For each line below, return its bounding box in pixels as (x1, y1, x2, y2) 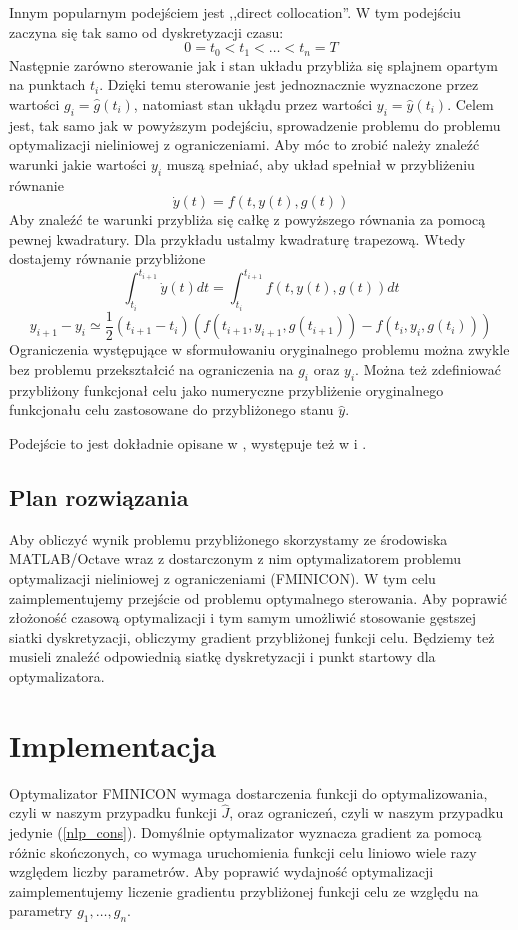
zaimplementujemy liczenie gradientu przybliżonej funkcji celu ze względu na (9, 880, 479, 901)
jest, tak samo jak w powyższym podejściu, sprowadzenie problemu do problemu (9, 114, 501, 135)
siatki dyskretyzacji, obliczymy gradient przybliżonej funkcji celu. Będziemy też (9, 626, 495, 647)
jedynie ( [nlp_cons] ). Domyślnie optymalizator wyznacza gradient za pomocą (9, 822, 482, 843)
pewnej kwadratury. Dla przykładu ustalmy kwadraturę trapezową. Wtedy (9, 228, 466, 249)
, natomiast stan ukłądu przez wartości (133, 93, 373, 114)
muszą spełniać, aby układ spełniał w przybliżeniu (166, 153, 475, 174)
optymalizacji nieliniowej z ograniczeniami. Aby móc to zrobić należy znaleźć (9, 134, 480, 155)
